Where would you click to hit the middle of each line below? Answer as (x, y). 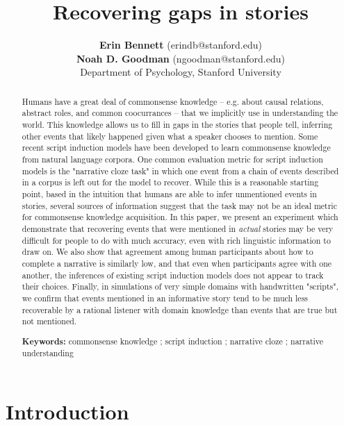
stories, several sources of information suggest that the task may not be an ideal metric (179, 205)
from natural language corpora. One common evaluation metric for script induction (172, 159)
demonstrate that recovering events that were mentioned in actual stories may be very (178, 228)
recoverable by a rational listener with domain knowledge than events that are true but (180, 309)
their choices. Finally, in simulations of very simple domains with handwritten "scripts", (180, 286)
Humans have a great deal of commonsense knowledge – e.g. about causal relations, (173, 101)
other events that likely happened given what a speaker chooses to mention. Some (170, 136)
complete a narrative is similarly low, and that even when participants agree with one (177, 263)
